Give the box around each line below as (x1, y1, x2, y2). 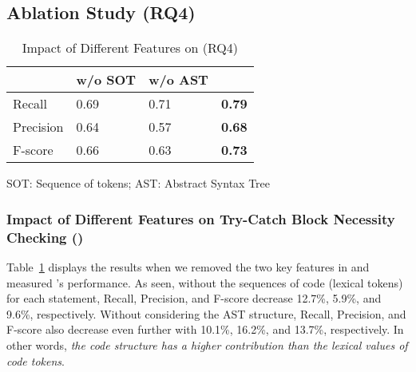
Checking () (6, 227, 84, 247)
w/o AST (149, 70, 208, 89)
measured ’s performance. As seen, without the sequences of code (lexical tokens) (6, 274, 403, 291)
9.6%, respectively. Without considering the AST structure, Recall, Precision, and (6, 305, 406, 322)
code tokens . (6, 352, 65, 369)
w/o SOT (76, 70, 137, 89)
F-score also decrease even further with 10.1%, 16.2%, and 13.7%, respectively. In (6, 321, 404, 338)
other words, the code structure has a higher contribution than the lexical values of (6, 336, 408, 353)
